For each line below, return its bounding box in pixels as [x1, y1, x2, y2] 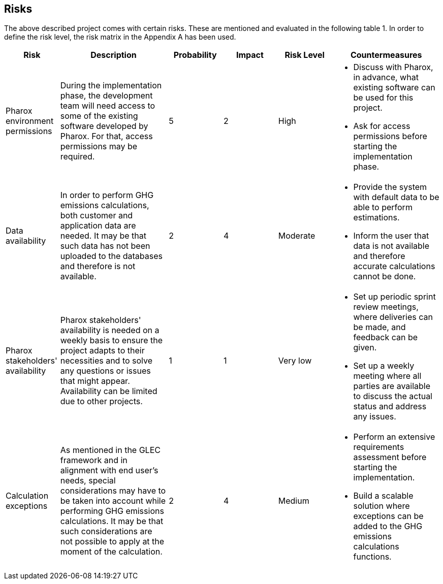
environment [6, 116, 54, 126]
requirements [353, 442, 404, 452]
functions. [353, 551, 392, 562]
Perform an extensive [353, 432, 435, 442]
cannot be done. [353, 271, 416, 282]
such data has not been [60, 241, 150, 251]
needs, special [60, 475, 116, 486]
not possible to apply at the [60, 536, 165, 547]
